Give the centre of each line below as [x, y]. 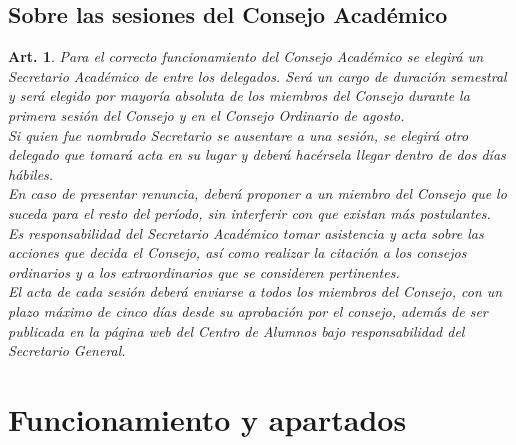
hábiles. [31, 173]
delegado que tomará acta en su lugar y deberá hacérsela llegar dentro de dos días [257, 154]
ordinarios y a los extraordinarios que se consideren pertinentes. [204, 271]
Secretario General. [67, 350]
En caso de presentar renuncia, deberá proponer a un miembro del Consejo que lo [257, 193]
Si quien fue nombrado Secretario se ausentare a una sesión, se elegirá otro [238, 134]
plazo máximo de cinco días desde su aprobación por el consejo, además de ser [248, 310]
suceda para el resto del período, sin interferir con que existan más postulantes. [249, 212]
